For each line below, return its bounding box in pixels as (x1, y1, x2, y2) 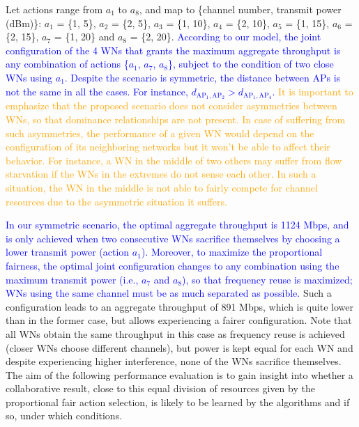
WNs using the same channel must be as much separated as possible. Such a (6, 286, 332, 300)
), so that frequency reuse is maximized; (182, 272, 353, 286)
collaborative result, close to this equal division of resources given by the (6, 381, 315, 396)
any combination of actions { (6, 56, 129, 71)
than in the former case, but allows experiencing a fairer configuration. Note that (6, 313, 352, 327)
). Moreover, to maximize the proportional (141, 244, 323, 259)
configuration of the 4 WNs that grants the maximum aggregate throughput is (6, 42, 341, 57)
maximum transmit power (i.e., (6, 272, 139, 286)
